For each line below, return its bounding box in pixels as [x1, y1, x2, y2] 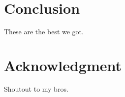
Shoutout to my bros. [4, 83, 68, 94]
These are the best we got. [4, 26, 84, 37]
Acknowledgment [4, 55, 122, 75]
